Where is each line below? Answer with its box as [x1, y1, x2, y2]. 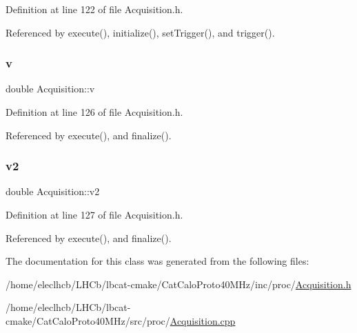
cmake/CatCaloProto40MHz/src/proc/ [6, 313, 170, 327]
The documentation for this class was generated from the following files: [6, 254, 309, 268]
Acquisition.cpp [170, 313, 236, 327]
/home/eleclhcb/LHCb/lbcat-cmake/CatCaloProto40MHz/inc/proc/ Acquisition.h [6, 276, 351, 291]
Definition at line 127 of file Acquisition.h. [6, 208, 183, 221]
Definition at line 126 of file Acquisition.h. [6, 105, 183, 119]
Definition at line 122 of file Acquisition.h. [6, 2, 183, 16]
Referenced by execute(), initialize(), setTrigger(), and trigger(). [6, 25, 275, 39]
